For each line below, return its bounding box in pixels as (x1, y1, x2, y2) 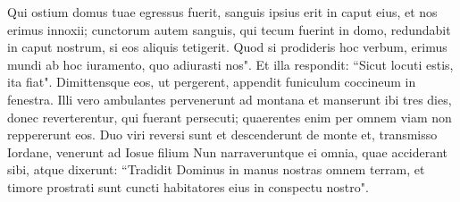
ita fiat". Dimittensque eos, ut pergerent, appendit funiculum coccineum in (7, 72, 416, 91)
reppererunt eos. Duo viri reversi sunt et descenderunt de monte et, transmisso (7, 125, 438, 144)
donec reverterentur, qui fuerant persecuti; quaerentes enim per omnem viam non (7, 107, 452, 126)
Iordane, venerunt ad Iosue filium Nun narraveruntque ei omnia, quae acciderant (7, 142, 448, 161)
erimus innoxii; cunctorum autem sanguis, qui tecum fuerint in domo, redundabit (7, 20, 451, 38)
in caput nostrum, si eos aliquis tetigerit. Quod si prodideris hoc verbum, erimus (7, 38, 447, 56)
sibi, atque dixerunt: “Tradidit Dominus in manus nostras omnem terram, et (7, 160, 425, 179)
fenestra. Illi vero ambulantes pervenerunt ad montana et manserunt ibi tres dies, (7, 89, 452, 108)
